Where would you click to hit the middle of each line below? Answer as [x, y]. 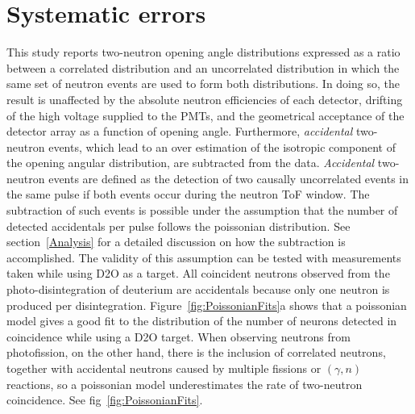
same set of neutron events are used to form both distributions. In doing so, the [203, 84]
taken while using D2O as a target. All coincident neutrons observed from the [198, 273]
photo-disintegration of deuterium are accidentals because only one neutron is [198, 289]
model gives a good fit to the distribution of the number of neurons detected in [202, 321]
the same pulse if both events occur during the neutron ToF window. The [188, 194]
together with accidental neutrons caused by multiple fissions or [164, 368]
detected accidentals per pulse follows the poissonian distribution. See [178, 226]
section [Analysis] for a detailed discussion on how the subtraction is [176, 242]
